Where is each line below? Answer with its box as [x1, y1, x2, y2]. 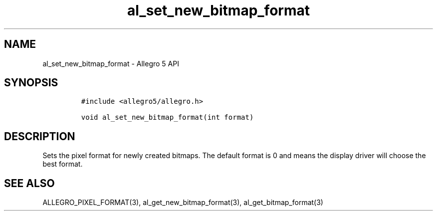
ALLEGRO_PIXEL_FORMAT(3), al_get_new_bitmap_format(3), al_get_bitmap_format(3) [42, 198, 323, 207]
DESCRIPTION [4, 130, 75, 143]
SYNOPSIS [4, 76, 58, 89]
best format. [42, 160, 83, 169]
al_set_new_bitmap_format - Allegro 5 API [42, 59, 179, 68]
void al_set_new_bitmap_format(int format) [81, 113, 254, 122]
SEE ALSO [4, 177, 55, 190]
